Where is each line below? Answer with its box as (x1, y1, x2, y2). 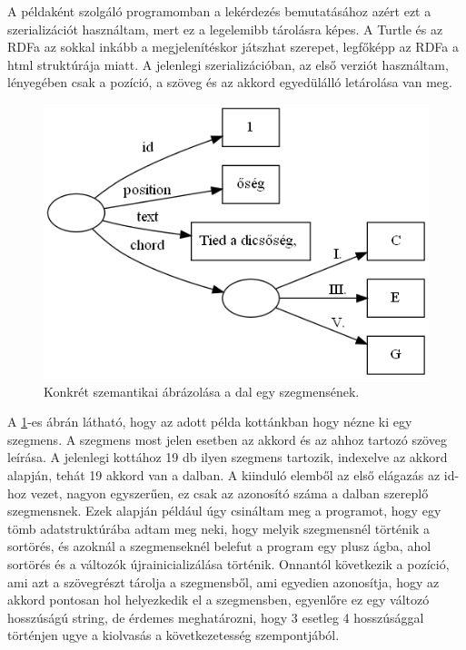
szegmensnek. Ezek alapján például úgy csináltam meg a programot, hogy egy (7, 501, 441, 520)
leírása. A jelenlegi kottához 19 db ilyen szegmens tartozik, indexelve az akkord (7, 448, 448, 467)
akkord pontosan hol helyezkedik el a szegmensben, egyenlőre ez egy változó (7, 590, 430, 609)
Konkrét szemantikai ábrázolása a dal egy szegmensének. (44, 381, 360, 400)
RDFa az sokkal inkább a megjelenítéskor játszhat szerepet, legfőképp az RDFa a (7, 37, 459, 56)
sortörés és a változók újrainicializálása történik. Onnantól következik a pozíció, (7, 555, 450, 574)
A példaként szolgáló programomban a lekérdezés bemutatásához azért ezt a (7, 2, 431, 20)
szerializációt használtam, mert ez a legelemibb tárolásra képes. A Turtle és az (7, 19, 443, 38)
